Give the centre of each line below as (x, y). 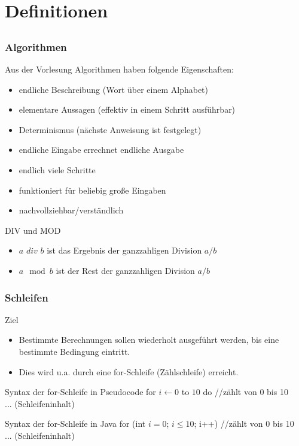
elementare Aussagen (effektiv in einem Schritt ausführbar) (127, 109)
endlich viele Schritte (57, 170)
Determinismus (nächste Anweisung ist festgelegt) (110, 129)
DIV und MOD (33, 230)
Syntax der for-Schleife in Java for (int (75, 424)
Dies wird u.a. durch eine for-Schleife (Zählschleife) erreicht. (129, 371)
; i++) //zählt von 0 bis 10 (244, 424)
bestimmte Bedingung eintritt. (74, 351)
